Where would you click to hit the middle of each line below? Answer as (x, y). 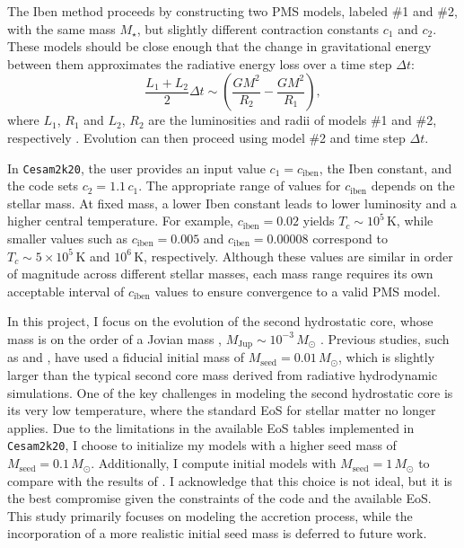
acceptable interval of (66, 291)
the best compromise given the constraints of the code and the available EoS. (219, 498)
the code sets (43, 186)
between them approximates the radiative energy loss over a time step (200, 63)
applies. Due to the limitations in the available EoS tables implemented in (211, 427)
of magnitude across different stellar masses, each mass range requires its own (220, 274)
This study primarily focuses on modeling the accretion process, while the (210, 515)
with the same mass (61, 28)
